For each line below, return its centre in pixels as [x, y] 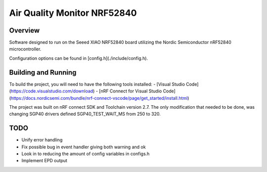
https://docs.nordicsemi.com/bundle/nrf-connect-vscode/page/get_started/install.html [99, 98]
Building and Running [43, 72]
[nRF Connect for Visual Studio [131, 91]
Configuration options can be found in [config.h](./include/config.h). [79, 58]
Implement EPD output [44, 161]
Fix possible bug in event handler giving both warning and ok [84, 147]
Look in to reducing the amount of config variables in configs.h [86, 154]
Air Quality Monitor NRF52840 [73, 13]
